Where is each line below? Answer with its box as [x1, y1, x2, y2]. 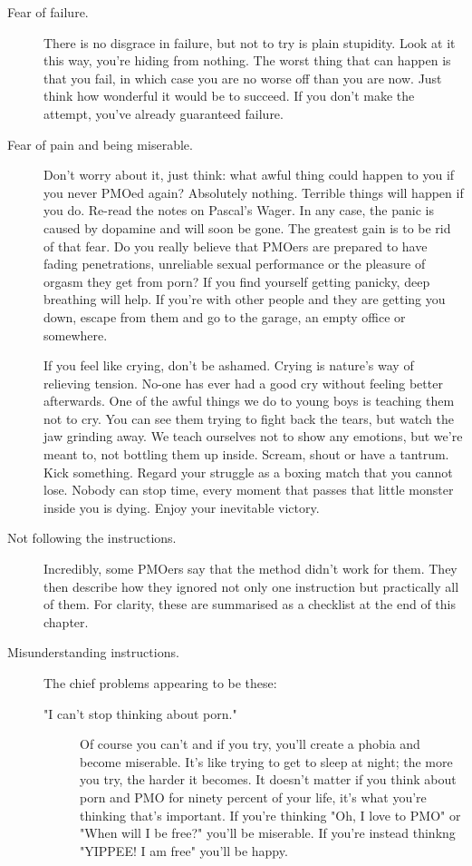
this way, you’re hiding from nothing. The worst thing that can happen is [43, 51, 451, 70]
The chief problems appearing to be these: [43, 674, 277, 692]
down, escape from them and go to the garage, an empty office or [43, 307, 406, 326]
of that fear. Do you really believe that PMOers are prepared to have [43, 236, 428, 255]
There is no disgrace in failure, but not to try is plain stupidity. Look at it [43, 33, 456, 52]
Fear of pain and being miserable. [7, 134, 193, 153]
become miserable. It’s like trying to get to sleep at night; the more [80, 752, 453, 771]
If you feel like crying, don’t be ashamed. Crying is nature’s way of [43, 356, 414, 375]
